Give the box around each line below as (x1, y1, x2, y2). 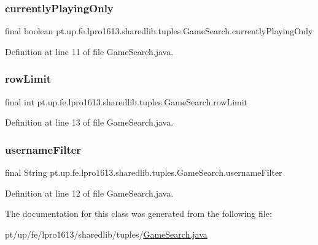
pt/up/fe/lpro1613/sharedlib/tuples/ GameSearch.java (5, 227, 207, 240)
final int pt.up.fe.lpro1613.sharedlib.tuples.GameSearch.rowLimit (5, 95, 248, 108)
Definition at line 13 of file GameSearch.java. (5, 116, 174, 129)
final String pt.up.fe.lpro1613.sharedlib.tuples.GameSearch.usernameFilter (5, 166, 282, 179)
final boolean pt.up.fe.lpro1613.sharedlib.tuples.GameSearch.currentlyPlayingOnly (5, 24, 313, 37)
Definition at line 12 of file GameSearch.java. (5, 186, 174, 199)
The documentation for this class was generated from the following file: (5, 207, 272, 220)
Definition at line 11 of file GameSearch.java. (5, 45, 174, 58)
